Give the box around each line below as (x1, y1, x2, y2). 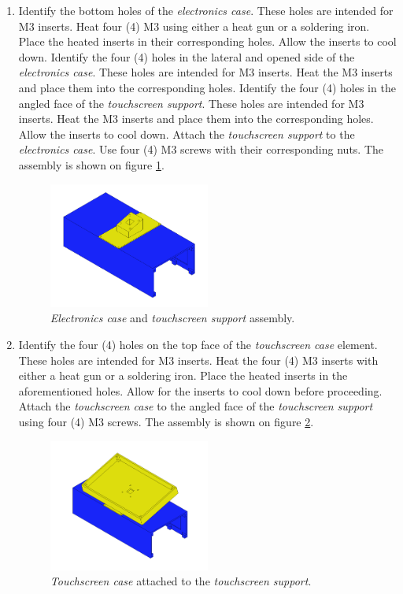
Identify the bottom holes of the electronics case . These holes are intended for (18, 2, 394, 18)
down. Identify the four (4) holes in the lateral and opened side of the (18, 48, 355, 65)
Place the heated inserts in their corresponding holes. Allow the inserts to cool (18, 33, 397, 50)
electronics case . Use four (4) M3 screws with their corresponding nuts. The (18, 141, 384, 158)
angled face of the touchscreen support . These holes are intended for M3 (18, 95, 364, 111)
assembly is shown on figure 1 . (18, 156, 165, 173)
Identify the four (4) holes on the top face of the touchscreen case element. (18, 336, 378, 353)
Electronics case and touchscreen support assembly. (50, 310, 295, 326)
